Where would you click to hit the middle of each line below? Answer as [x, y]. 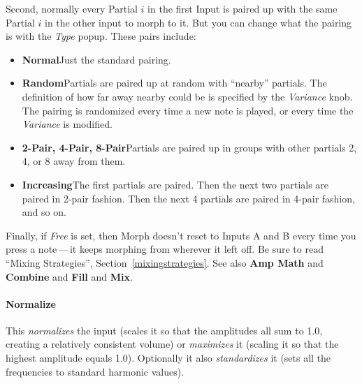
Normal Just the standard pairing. [96, 59]
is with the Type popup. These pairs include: [101, 36]
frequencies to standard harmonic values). [95, 371]
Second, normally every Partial [72, 8]
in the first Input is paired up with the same [242, 8]
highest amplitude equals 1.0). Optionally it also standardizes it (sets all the [168, 358]
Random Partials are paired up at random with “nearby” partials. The [174, 83]
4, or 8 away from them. [74, 161]
